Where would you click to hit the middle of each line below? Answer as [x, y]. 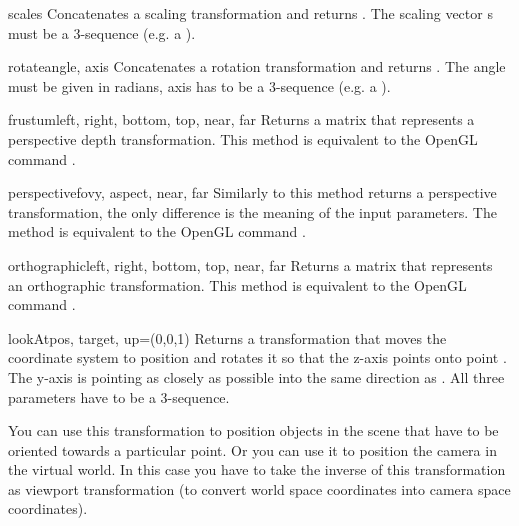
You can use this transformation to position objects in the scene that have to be [253, 430]
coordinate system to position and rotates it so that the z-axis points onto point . [257, 357]
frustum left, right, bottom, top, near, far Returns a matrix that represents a [241, 119]
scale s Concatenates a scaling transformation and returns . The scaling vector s [250, 13]
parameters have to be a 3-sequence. [119, 396]
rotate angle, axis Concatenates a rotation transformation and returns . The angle [257, 66]
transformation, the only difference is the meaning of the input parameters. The [252, 211]
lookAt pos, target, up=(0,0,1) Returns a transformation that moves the [227, 337]
